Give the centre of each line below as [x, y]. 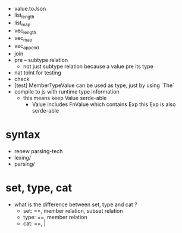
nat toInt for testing [38, 72]
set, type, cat [39, 188]
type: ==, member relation [55, 217]
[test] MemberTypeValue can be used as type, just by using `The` [94, 85]
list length [24, 15]
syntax [23, 135]
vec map [23, 39]
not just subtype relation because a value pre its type [88, 66]
